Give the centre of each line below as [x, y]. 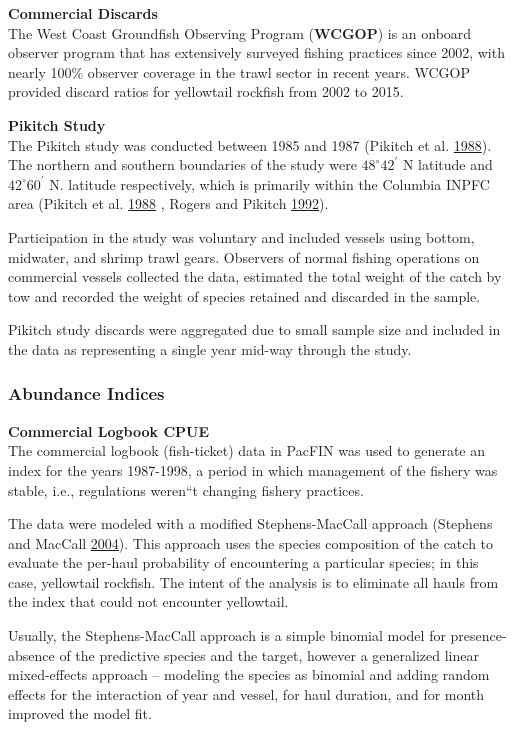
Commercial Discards [83, 13]
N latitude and [447, 164]
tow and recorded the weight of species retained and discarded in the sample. [244, 295]
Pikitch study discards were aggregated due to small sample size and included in [254, 329]
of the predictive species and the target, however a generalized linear [269, 654]
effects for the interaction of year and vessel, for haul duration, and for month [246, 693]
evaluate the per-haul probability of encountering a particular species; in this [243, 562]
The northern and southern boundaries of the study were [182, 164]
